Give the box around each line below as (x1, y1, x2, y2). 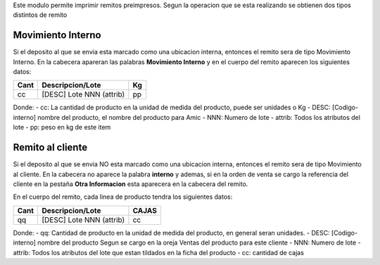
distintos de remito (13, 11, 68, 19)
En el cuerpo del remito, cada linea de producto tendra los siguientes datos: (13, 192, 233, 201)
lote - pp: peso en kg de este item (13, 123, 111, 132)
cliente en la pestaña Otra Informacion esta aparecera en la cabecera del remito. (13, 180, 248, 188)
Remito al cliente (13, 142, 88, 154)
